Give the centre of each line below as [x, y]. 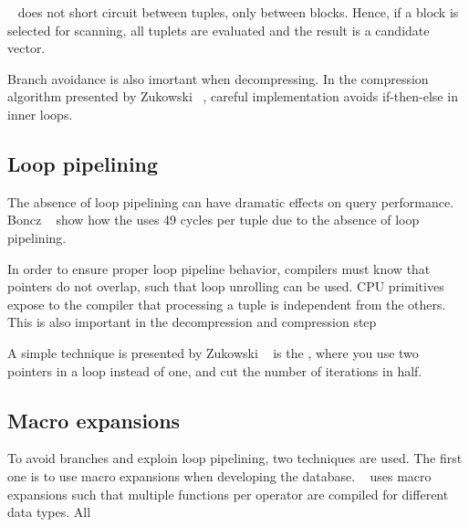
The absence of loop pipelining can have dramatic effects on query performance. [231, 201]
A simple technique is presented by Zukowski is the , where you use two [213, 352]
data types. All [49, 512]
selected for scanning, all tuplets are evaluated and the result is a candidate [219, 30]
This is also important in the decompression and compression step [192, 322]
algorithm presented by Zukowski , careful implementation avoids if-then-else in [233, 96]
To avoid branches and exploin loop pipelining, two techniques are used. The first [235, 458]
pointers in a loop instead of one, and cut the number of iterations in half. [215, 370]
